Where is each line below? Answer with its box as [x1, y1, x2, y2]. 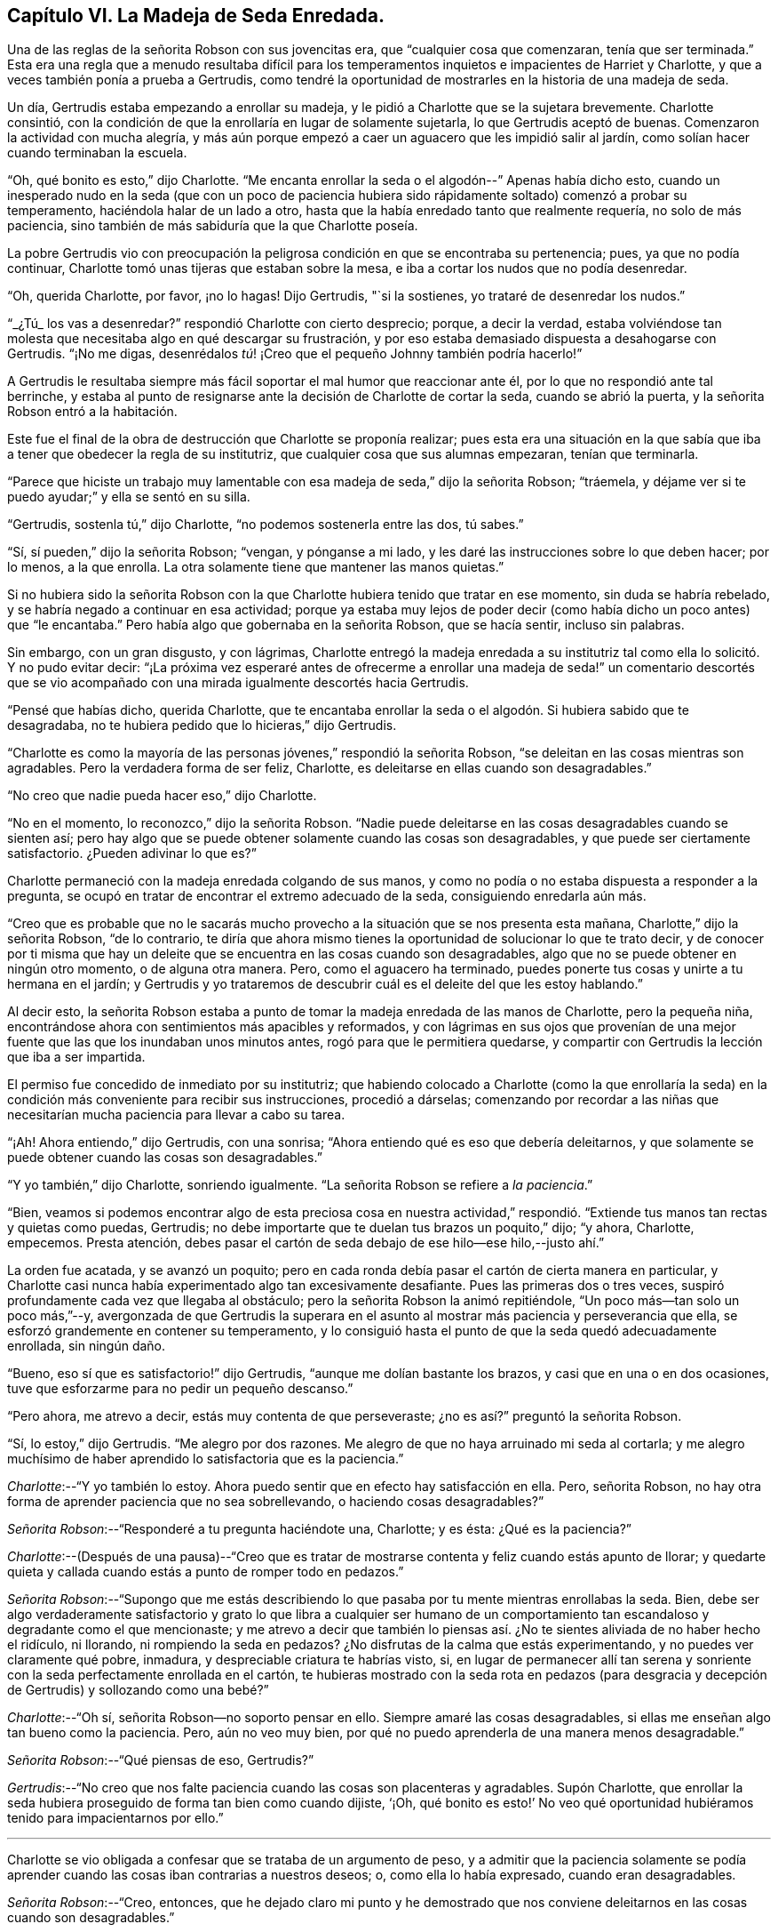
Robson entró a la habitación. [7, 404, 178, 420]
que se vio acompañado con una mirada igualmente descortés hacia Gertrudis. [7, 675, 469, 691]
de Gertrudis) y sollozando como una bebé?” [7, 1682, 269, 1698]
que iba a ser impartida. [7, 1049, 146, 1065]
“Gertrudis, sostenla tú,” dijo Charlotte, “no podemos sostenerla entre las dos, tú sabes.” [7, 517, 524, 533]
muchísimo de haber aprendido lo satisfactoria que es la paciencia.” [7, 1451, 404, 1467]
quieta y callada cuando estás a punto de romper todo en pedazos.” [7, 1564, 404, 1580]
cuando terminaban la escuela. [7, 145, 187, 161]
